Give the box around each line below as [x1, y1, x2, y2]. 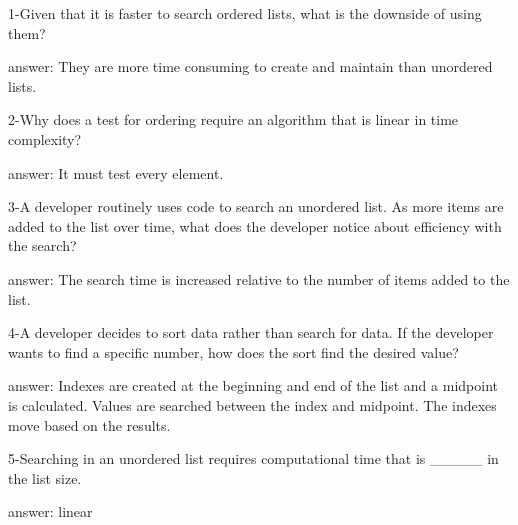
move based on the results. [8, 414, 171, 435]
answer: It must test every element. [8, 162, 224, 183]
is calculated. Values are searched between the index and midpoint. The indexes [8, 394, 497, 415]
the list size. [8, 467, 82, 488]
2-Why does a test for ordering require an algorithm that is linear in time [8, 109, 459, 130]
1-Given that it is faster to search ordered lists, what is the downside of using [8, 3, 482, 23]
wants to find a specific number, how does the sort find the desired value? [8, 341, 459, 362]
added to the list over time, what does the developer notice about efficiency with [8, 215, 502, 236]
